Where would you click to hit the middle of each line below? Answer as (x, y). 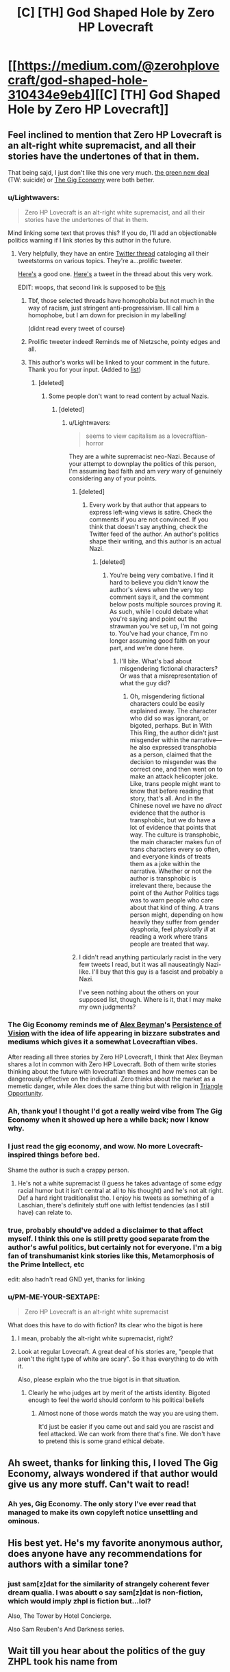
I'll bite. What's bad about (156, 661)
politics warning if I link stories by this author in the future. (90, 241)
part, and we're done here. (147, 648)
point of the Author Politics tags (175, 893)
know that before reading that (172, 791)
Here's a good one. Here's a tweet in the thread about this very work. (115, 274)
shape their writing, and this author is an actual (155, 541)
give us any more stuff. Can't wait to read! (99, 1484)
